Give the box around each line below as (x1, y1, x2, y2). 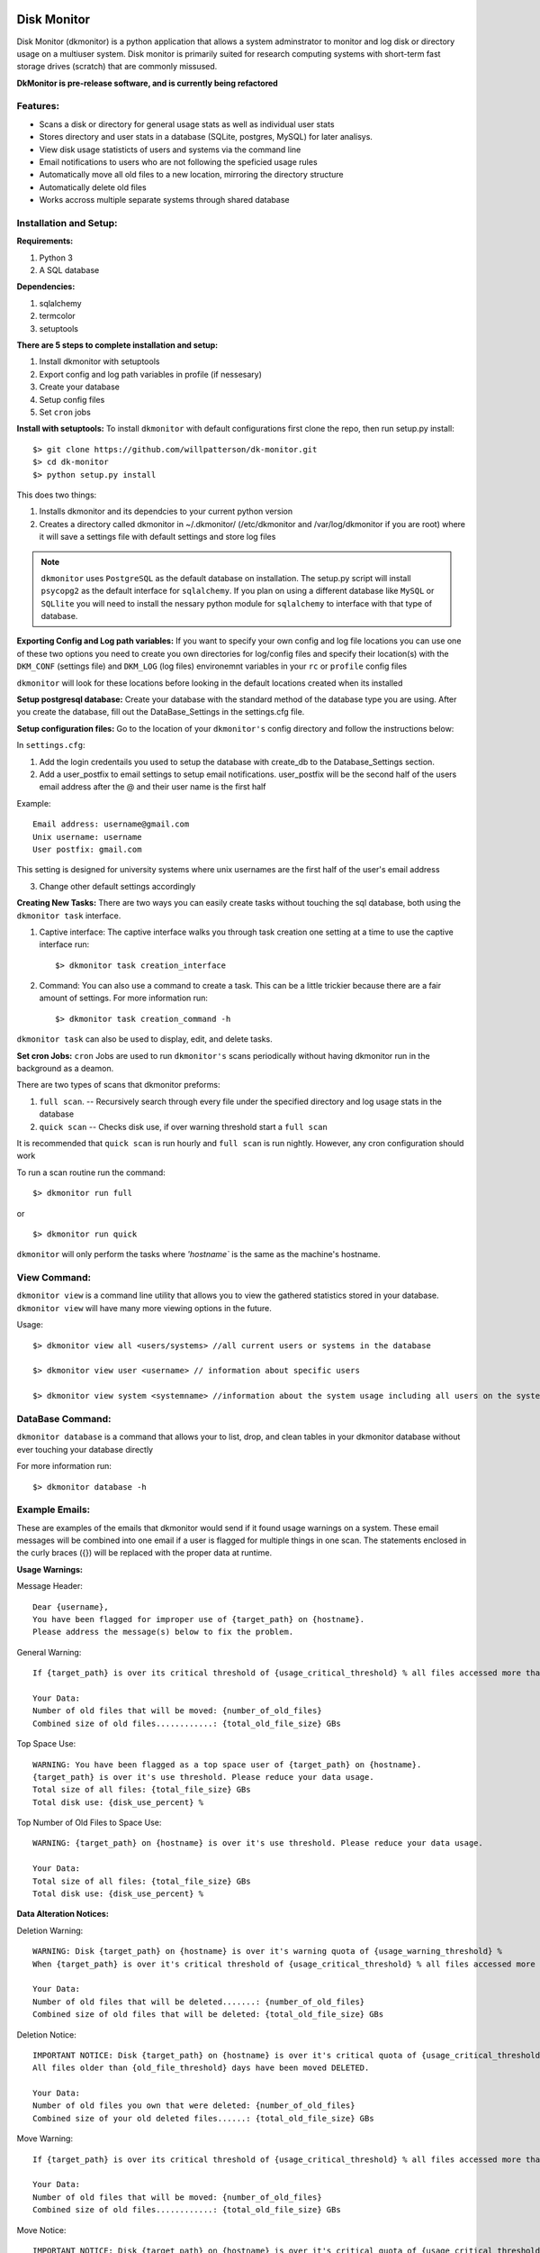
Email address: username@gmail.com (32, 819, 190, 829)
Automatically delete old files (39, 181, 148, 193)
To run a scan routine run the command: (16, 1167, 166, 1178)
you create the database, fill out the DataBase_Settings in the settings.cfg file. (16, 707, 305, 717)
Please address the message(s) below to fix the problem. (32, 1627, 294, 1637)
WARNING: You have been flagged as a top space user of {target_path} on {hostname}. (32, 1759, 422, 1770)
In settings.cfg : (16, 740, 85, 751)
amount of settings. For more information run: (39, 992, 209, 1004)
